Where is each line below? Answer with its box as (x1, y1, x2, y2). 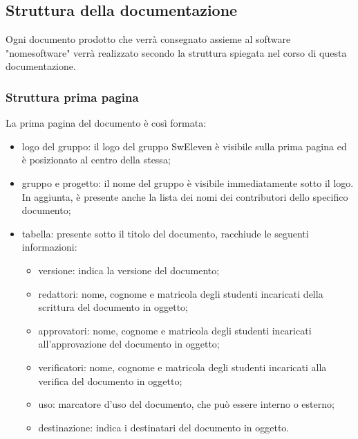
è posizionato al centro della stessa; (21, 152, 171, 167)
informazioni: (21, 240, 77, 254)
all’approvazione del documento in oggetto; (38, 337, 220, 351)
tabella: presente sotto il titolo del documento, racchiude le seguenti (21, 226, 309, 240)
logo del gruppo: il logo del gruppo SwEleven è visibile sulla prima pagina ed (21, 138, 347, 153)
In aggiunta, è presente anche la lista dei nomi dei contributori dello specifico (21, 189, 348, 204)
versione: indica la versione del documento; (38, 262, 220, 277)
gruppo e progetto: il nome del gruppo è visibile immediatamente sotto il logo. (21, 175, 354, 190)
